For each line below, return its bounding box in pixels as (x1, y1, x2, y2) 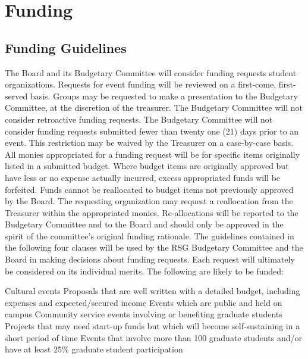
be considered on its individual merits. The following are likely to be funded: (5, 264, 284, 277)
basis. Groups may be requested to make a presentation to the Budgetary (30, 89, 298, 102)
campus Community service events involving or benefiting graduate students (5, 308, 282, 320)
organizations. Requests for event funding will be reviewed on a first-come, (5, 78, 276, 90)
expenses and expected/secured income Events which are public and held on (5, 296, 282, 308)
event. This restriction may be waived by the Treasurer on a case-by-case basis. (5, 136, 294, 149)
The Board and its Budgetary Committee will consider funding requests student (5, 66, 297, 79)
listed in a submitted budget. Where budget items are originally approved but (5, 160, 289, 172)
